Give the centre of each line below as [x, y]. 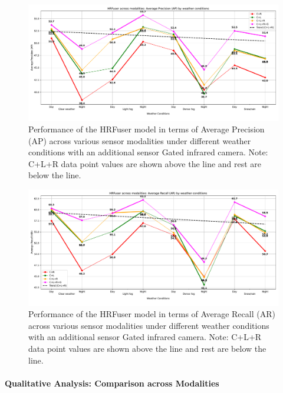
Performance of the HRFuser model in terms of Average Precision [147, 129]
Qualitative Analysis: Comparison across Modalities [112, 383]
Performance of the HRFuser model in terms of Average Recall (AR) [152, 314]
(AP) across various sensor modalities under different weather [140, 140]
